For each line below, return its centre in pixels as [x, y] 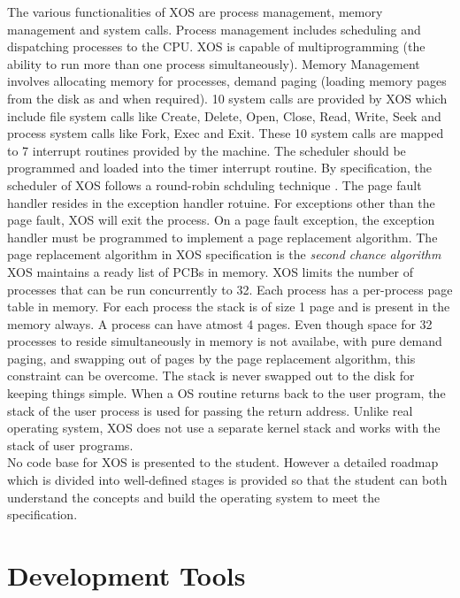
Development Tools [126, 575]
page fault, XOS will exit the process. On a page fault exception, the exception [221, 220]
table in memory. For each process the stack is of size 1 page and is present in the [229, 307]
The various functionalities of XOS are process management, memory [195, 11]
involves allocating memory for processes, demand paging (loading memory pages [227, 81]
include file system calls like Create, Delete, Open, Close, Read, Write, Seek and [224, 115]
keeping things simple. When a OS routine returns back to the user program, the [226, 393]
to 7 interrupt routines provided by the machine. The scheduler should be [207, 150]
